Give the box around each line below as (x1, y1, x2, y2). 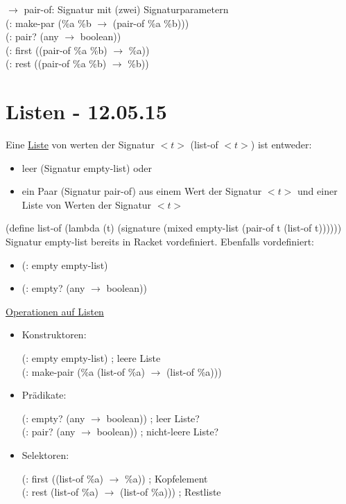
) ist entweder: (250, 137, 312, 152)
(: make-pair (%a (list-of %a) (21, 364, 145, 379)
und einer (297, 184, 338, 198)
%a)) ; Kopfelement (125, 471, 208, 485)
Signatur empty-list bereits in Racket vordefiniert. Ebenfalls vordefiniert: (6, 234, 315, 249)
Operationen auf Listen (6, 304, 104, 318)
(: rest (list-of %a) (21, 485, 99, 499)
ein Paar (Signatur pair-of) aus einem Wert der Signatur (21, 184, 262, 198)
